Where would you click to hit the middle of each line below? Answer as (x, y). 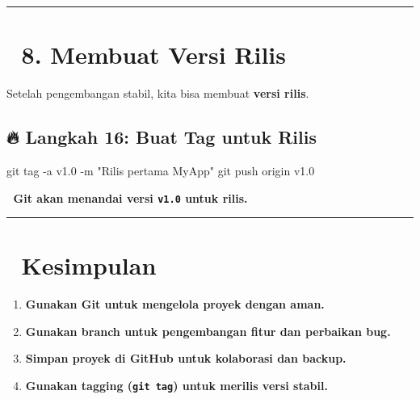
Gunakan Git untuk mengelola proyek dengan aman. (175, 304)
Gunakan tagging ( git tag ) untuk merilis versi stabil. (176, 386)
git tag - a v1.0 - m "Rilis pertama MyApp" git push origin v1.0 (161, 170)
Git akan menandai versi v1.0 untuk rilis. (130, 197)
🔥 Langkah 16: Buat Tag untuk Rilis (162, 137)
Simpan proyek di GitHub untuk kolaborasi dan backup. (186, 358)
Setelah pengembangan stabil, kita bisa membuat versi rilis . (158, 93)
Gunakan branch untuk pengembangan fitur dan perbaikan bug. (208, 331)
